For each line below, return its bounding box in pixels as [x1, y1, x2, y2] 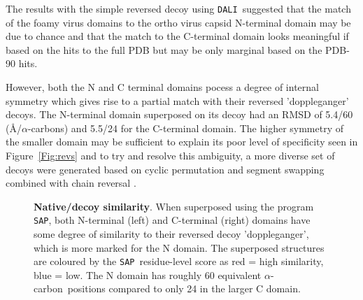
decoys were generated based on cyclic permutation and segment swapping [6, 162, 325, 176]
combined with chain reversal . [6, 176, 136, 190]
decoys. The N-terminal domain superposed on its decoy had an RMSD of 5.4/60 [6, 107, 353, 122]
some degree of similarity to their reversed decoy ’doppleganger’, [34, 227, 309, 241]
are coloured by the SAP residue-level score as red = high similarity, [34, 254, 324, 269]
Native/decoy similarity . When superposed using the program [34, 199, 314, 213]
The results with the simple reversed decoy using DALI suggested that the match [6, 1, 351, 15]
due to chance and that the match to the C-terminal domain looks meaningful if [6, 29, 349, 43]
